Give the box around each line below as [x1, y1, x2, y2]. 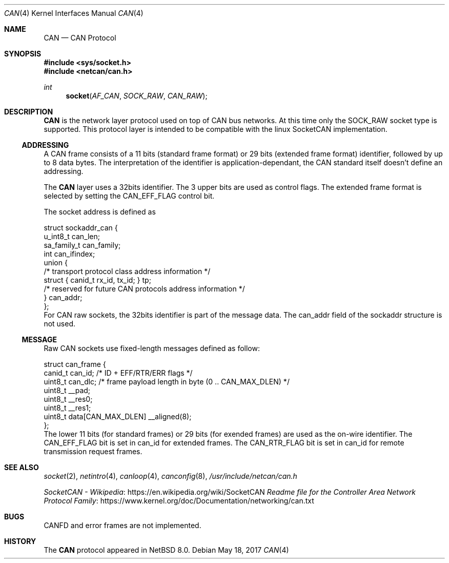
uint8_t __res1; [44, 403, 91, 412]
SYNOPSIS [4, 49, 42, 58]
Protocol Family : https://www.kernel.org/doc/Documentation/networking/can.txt [44, 496, 314, 505]
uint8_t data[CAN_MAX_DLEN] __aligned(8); [44, 412, 192, 421]
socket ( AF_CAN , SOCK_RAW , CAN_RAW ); [66, 91, 208, 100]
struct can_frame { [44, 360, 106, 368]
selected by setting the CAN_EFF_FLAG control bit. [44, 191, 215, 200]
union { [44, 258, 68, 267]
